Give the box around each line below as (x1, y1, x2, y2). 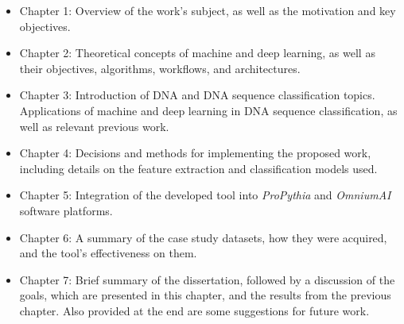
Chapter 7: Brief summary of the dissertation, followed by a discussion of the (19, 271, 395, 287)
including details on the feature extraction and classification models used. (19, 160, 378, 176)
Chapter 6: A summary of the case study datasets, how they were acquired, (19, 229, 387, 245)
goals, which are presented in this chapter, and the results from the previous (19, 287, 391, 303)
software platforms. (19, 202, 113, 218)
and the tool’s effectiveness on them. (19, 245, 197, 261)
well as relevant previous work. (19, 118, 169, 134)
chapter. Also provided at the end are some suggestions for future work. (19, 302, 370, 318)
